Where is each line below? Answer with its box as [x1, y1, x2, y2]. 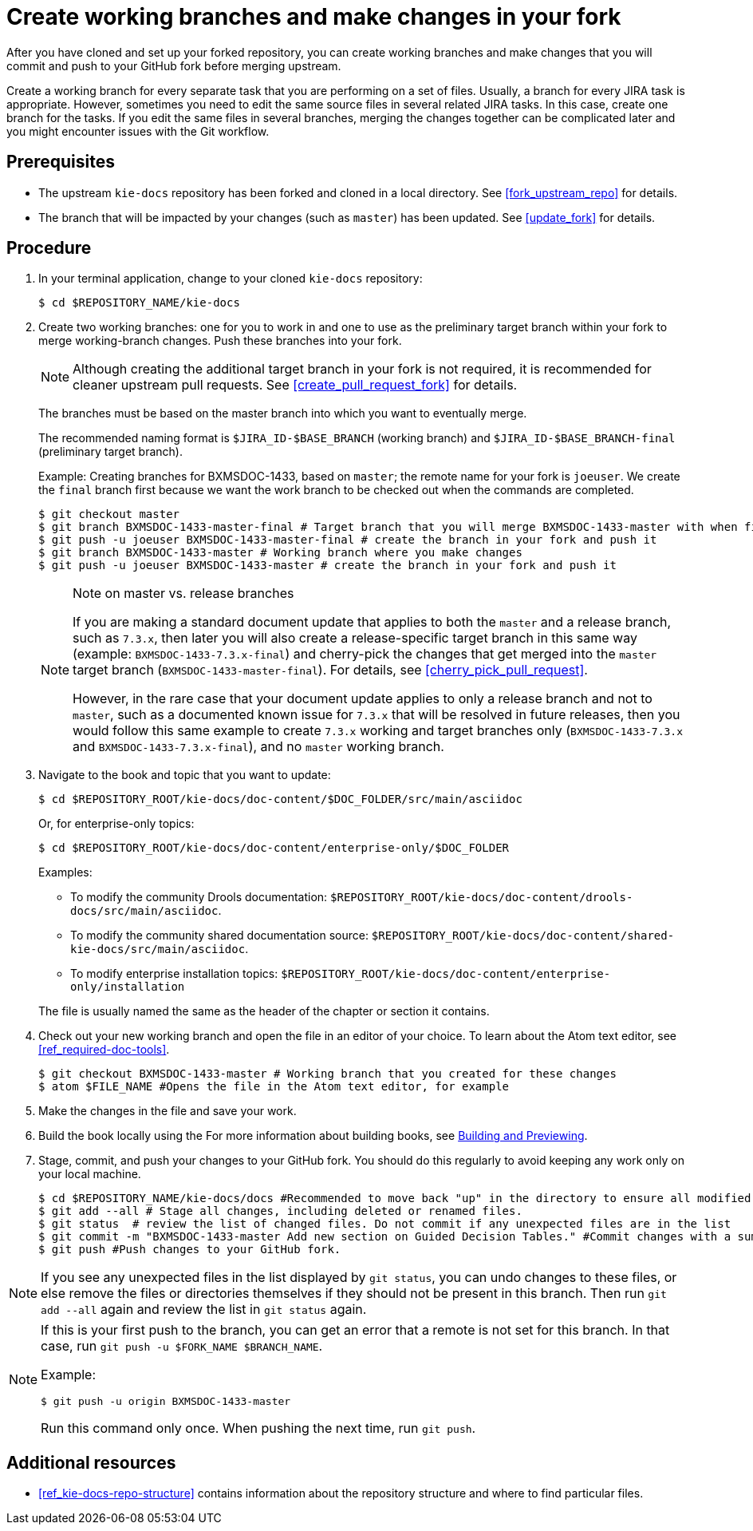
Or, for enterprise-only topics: [38, 817, 195, 831]
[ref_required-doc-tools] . [38, 1042, 170, 1057]
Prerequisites [6, 152, 115, 172]
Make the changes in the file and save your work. [38, 1104, 297, 1118]
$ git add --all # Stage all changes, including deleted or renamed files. [38, 1205, 522, 1218]
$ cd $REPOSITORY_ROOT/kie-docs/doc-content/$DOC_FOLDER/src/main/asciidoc [38, 793, 522, 806]
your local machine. [38, 1167, 141, 1181]
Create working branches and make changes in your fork [6, 3, 621, 30]
